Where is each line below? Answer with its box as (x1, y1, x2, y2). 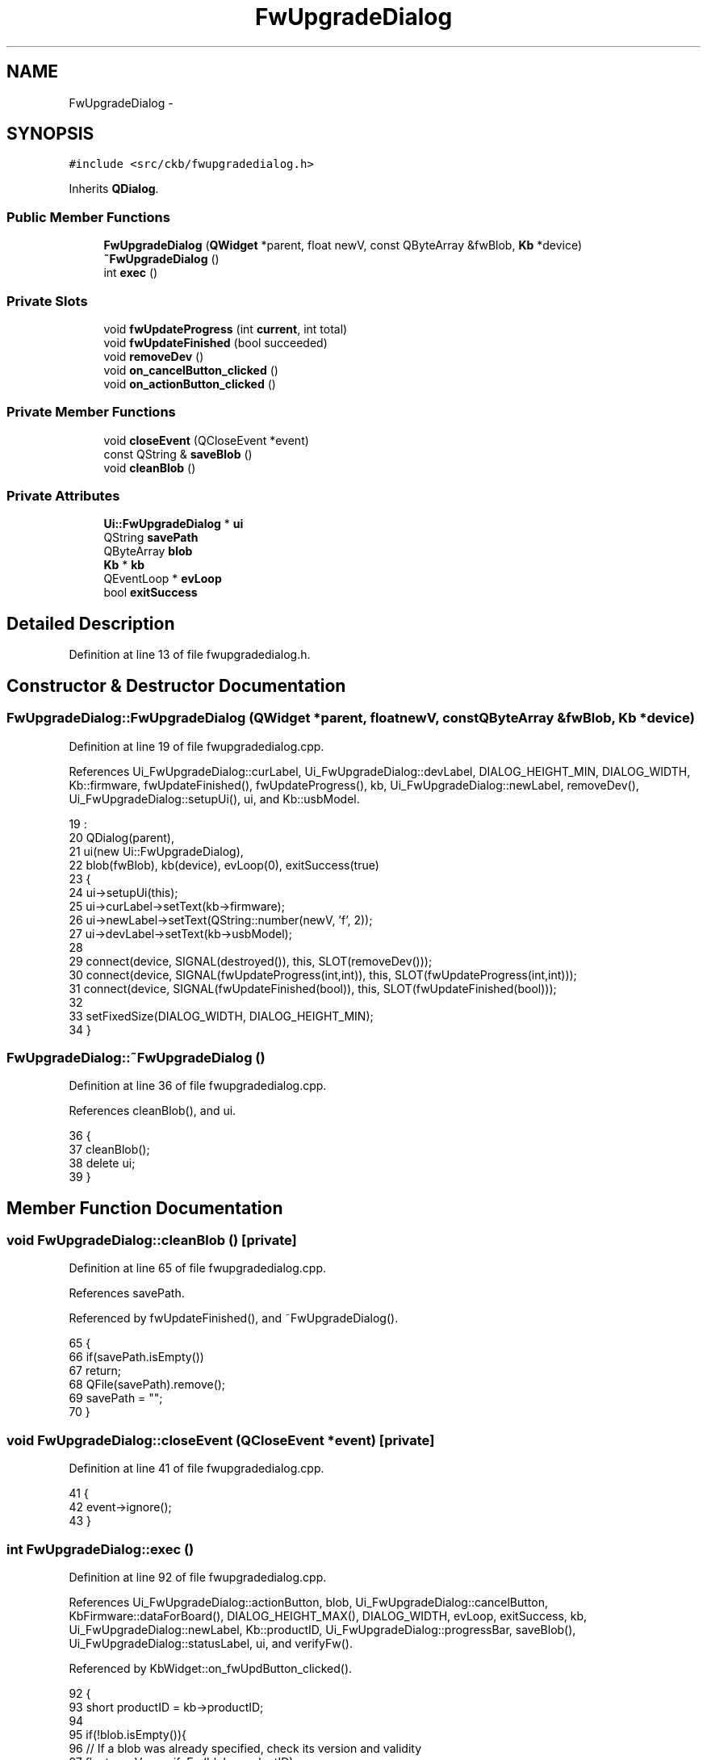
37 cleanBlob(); (69, 1142, 150, 1157)
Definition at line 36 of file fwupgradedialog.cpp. (69, 1079, 327, 1093)
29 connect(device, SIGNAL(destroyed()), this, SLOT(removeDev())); (69, 953, 433, 968)
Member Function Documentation (6, 1197, 283, 1218)
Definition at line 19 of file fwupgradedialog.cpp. (69, 739, 324, 753)
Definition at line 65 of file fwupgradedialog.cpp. (69, 1261, 327, 1276)
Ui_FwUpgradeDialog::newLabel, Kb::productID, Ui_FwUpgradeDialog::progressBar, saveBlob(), (69, 1622, 576, 1636)
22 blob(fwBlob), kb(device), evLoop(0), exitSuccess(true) (69, 857, 379, 872)
